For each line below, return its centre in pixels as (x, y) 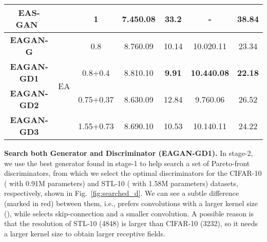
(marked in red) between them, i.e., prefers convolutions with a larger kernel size (131, 203)
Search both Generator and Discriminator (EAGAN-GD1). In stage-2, (129, 153)
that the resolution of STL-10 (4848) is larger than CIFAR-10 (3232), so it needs (131, 223)
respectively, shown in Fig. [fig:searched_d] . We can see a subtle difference (122, 193)
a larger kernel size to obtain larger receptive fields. (85, 233)
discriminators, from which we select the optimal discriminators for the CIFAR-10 (133, 173)
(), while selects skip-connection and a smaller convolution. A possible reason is (129, 213)
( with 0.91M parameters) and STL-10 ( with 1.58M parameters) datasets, (121, 183)
